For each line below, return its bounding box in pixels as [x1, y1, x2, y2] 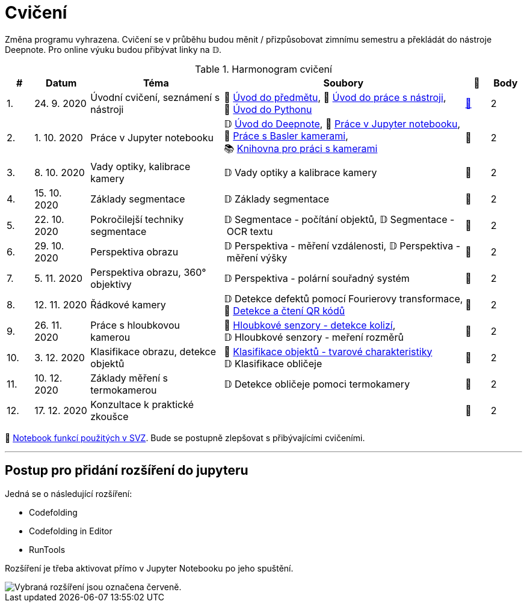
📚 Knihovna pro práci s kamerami [224, 142, 378, 154]
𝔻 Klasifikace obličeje [224, 357, 322, 370]
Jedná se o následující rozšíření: [5, 488, 132, 499]
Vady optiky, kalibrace [90, 160, 191, 172]
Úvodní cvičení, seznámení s [90, 91, 220, 103]
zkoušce [90, 410, 129, 422]
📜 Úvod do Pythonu [224, 103, 312, 115]
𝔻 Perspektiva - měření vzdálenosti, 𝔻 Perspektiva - [224, 239, 461, 252]
